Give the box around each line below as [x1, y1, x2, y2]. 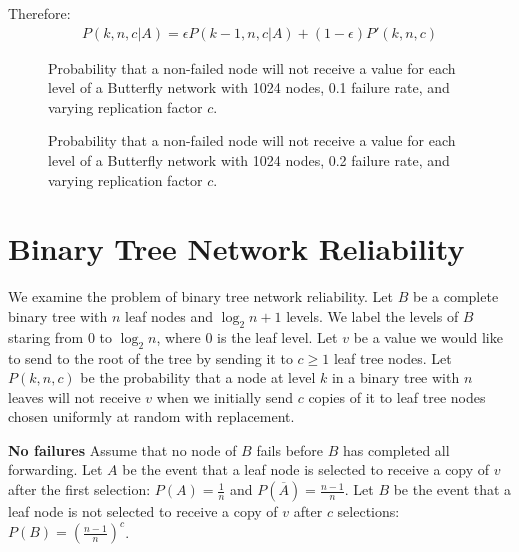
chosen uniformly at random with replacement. [8, 406, 295, 427]
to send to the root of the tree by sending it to [8, 347, 293, 368]
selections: [337, 501, 400, 522]
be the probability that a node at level [80, 367, 316, 388]
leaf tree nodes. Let [333, 347, 452, 368]
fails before [256, 439, 324, 460]
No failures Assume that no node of [8, 439, 237, 460]
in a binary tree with [331, 367, 460, 388]
